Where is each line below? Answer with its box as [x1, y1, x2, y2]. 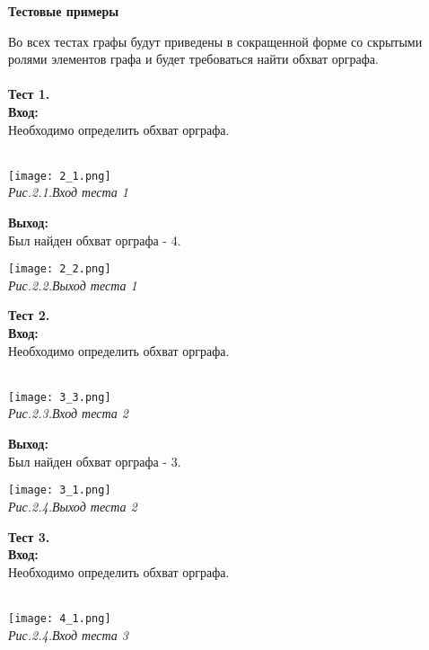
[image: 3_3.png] [8, 390, 111, 404]
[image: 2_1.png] [8, 169, 111, 183]
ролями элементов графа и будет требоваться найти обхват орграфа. [8, 49, 379, 68]
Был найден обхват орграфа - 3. [8, 451, 181, 470]
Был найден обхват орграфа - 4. [8, 230, 181, 249]
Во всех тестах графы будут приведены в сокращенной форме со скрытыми [8, 31, 423, 50]
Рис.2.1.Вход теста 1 [8, 183, 128, 201]
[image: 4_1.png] [8, 611, 111, 625]
